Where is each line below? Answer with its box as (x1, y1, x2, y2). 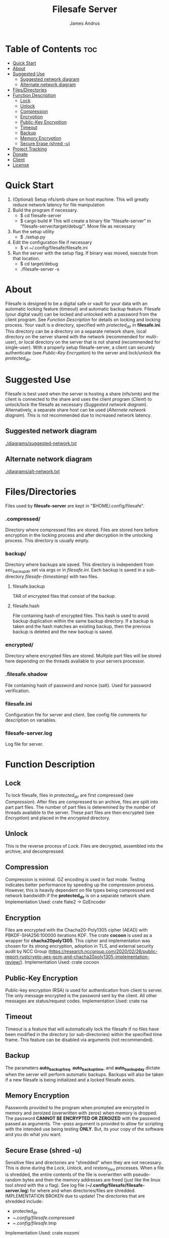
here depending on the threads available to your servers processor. (5, 658, 145, 664)
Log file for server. (5, 741, 44, 747)
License (12, 162, 29, 168)
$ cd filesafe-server (20, 212, 62, 218)
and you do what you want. (5, 1131, 62, 1138)
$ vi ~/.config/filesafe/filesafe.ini (20, 244, 88, 250)
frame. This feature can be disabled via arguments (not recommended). (5, 1037, 154, 1043)
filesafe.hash (12, 603, 39, 609)
